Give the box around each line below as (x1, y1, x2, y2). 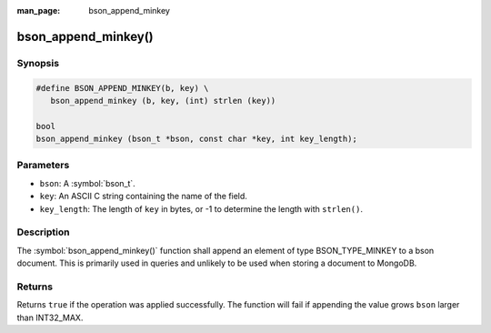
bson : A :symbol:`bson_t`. (39, 177, 135, 188)
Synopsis (16, 56, 59, 69)
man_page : (16, 5, 61, 15)
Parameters (16, 159, 70, 172)
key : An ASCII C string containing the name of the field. (39, 191, 247, 202)
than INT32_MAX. (16, 312, 84, 323)
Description (16, 226, 70, 238)
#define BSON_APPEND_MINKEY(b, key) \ (35, 83, 209, 93)
